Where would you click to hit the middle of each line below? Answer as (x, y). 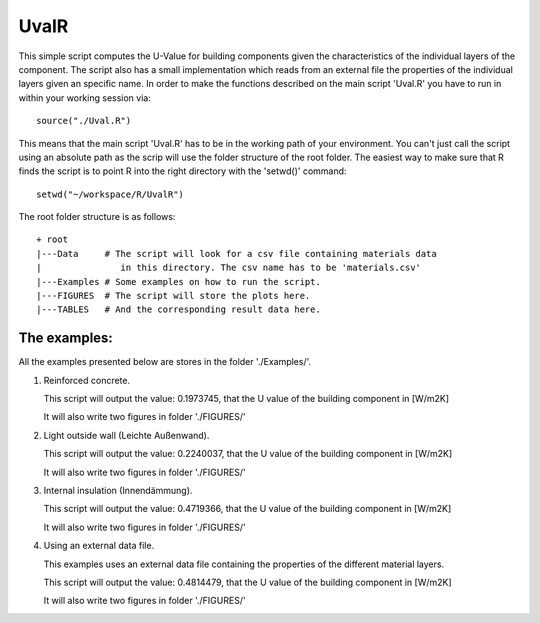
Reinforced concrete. (87, 380)
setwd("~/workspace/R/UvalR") (110, 194)
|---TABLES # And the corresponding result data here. (179, 309)
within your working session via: (85, 97)
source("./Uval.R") (84, 121)
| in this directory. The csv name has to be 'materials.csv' (229, 268)
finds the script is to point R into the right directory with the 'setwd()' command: (182, 171)
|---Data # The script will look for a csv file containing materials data (236, 253)
